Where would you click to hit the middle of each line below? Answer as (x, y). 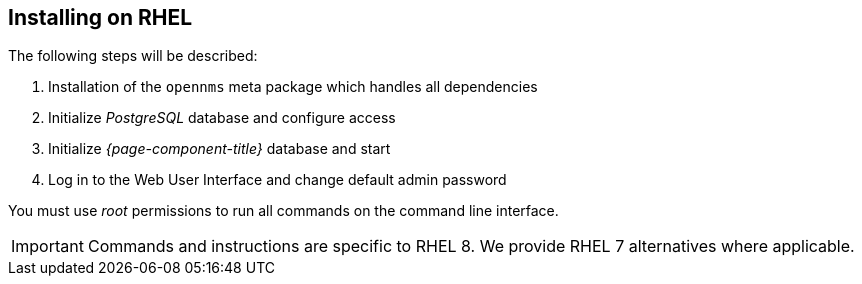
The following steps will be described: (133, 56)
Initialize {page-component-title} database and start (219, 149)
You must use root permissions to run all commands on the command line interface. (283, 211)
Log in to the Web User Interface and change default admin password (277, 180)
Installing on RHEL (100, 17)
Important (47, 246)
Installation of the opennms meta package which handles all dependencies (293, 87)
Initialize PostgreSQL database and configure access (222, 118)
